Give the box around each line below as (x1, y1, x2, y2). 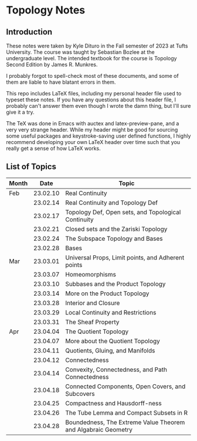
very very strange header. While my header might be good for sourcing (6, 127, 178, 133)
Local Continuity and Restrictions (65, 308, 157, 316)
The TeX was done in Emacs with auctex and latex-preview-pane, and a (6, 120, 179, 127)
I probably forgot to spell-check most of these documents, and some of (6, 73, 179, 79)
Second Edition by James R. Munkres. (6, 61, 98, 68)
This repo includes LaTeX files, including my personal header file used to (6, 90, 182, 97)
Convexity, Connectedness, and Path (65, 365, 167, 374)
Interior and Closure (65, 299, 120, 307)
